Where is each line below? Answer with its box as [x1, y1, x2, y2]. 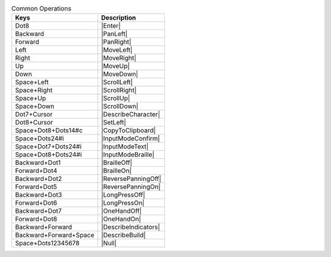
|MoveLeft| [101, 46, 133, 55]
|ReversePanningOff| [101, 175, 162, 183]
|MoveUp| [101, 62, 130, 71]
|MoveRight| [101, 54, 137, 63]
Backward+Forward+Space [15, 231, 94, 239]
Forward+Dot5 [15, 183, 58, 191]
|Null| [101, 239, 117, 248]
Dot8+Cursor [15, 118, 53, 127]
